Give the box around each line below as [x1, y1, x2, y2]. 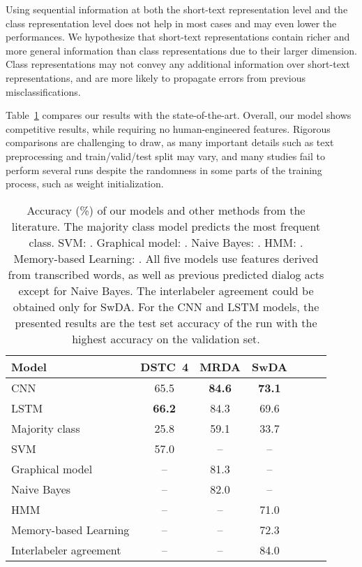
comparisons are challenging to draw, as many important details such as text [6, 135, 334, 150]
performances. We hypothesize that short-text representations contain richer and [6, 29, 350, 44]
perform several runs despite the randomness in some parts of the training [6, 162, 322, 177]
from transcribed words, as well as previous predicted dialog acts [8, 266, 324, 282]
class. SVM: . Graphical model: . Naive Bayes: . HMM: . [29, 234, 303, 250]
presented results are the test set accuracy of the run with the [15, 314, 317, 331]
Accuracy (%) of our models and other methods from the [27, 201, 306, 218]
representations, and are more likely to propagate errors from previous [6, 70, 306, 85]
